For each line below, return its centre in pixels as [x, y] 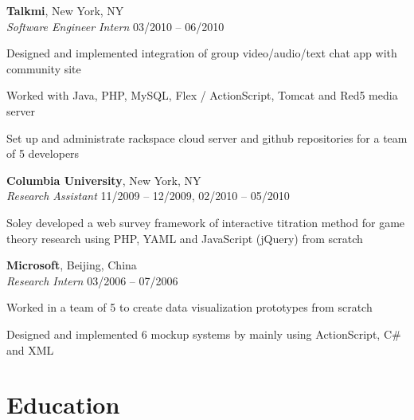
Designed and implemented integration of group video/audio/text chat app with [202, 53]
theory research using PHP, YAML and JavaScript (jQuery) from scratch [185, 238]
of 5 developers [43, 153]
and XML [30, 349]
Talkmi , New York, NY [65, 10]
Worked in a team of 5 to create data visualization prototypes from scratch [189, 307]
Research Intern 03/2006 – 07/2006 [92, 280]
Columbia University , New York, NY [104, 180]
